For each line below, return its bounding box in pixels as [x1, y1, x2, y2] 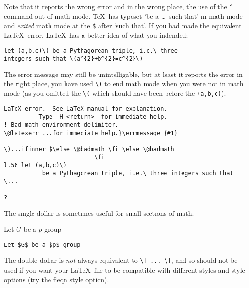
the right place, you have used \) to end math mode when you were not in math [4, 78, 244, 89]
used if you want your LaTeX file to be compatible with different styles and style [4, 265, 245, 275]
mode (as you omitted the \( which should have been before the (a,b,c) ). [4, 88, 226, 98]
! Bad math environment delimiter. [4, 121, 119, 129]
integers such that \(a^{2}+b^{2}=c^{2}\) [4, 55, 143, 62]
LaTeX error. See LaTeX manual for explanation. [4, 105, 167, 112]
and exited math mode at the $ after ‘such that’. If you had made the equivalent [4, 20, 242, 30]
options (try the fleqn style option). [4, 274, 109, 284]
